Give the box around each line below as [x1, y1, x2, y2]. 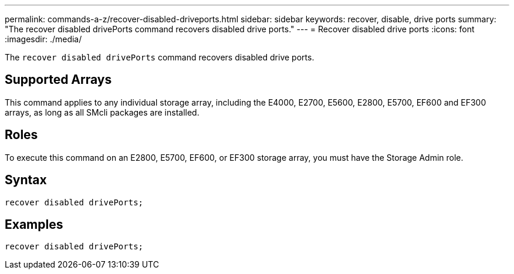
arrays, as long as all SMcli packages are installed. [5, 107, 199, 117]
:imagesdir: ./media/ [5, 34, 82, 44]
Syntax [5, 172, 47, 188]
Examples [5, 217, 63, 232]
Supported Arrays [5, 72, 112, 87]
